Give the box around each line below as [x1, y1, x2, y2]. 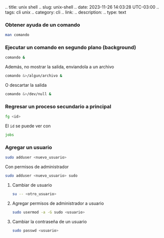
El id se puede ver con [5, 123, 51, 129]
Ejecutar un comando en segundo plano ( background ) [5, 44, 136, 51]
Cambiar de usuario [12, 182, 52, 188]
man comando [5, 33, 29, 38]
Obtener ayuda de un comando [5, 21, 80, 28]
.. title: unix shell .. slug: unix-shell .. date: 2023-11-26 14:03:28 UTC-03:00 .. [5, 4, 159, 10]
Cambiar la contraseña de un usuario [12, 218, 87, 224]
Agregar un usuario [5, 144, 52, 151]
